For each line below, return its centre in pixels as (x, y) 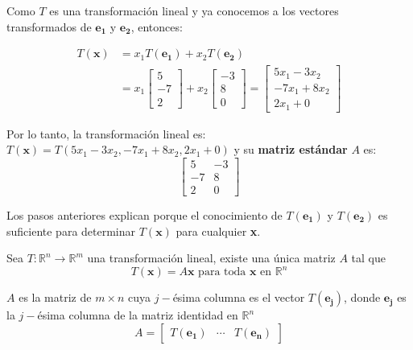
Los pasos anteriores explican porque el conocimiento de (145, 215)
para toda (222, 272)
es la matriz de (55, 297)
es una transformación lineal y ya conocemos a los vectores (194, 10)
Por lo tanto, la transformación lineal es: (106, 133)
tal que (368, 258)
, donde (362, 297)
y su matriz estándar (291, 149)
